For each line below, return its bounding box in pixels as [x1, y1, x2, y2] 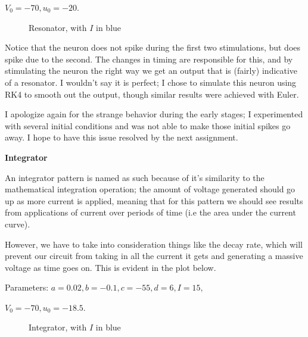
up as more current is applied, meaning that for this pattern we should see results [5, 194, 303, 207]
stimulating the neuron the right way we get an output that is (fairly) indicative [5, 64, 298, 77]
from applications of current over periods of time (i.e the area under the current [5, 206, 296, 219]
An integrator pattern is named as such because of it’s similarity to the [5, 171, 265, 183]
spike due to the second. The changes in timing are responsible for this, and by [5, 52, 293, 65]
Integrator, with [29, 321, 87, 333]
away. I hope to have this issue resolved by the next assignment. [5, 131, 238, 143]
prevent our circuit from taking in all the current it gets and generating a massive [5, 249, 303, 262]
